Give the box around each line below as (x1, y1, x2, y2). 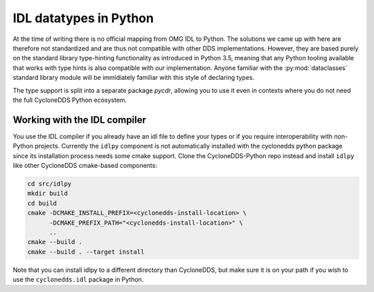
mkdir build (27, 189, 69, 198)
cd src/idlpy (27, 180, 72, 187)
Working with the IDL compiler (12, 114, 147, 126)
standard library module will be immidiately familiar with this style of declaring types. (12, 74, 255, 82)
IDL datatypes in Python (12, 10, 154, 26)
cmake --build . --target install (27, 248, 145, 256)
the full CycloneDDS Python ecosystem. (12, 96, 127, 104)
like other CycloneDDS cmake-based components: (12, 161, 157, 169)
